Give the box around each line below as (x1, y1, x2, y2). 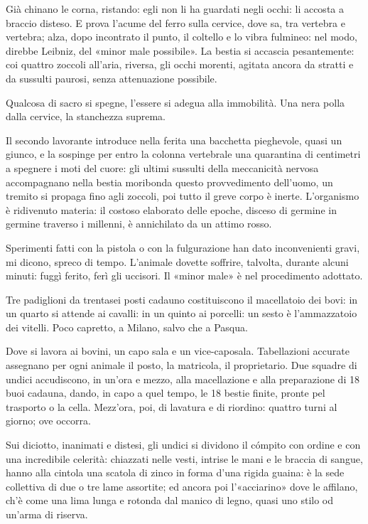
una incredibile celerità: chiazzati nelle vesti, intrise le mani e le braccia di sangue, (6, 451, 363, 466)
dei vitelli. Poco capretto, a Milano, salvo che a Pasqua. (6, 319, 248, 334)
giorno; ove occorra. (6, 413, 91, 428)
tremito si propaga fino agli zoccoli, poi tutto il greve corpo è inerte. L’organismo (6, 188, 359, 203)
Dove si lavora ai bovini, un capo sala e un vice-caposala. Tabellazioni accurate (6, 343, 350, 358)
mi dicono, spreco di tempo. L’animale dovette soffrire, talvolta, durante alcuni (6, 254, 349, 269)
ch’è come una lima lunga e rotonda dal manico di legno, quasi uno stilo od (6, 493, 334, 508)
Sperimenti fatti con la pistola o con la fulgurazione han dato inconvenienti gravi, (6, 240, 360, 255)
